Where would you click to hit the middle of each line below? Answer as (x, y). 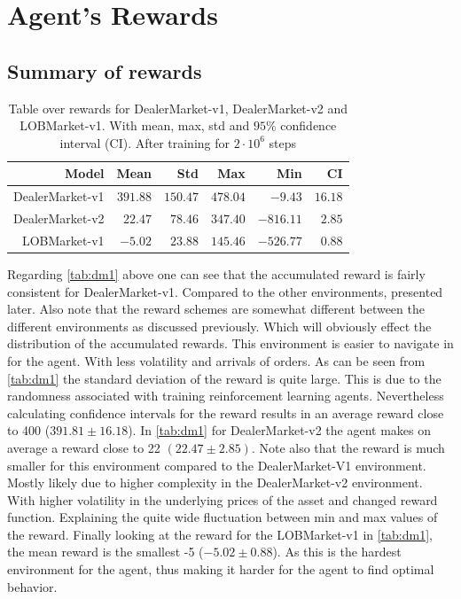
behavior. (32, 586)
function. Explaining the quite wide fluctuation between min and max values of (223, 517)
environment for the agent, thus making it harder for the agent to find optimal (221, 569)
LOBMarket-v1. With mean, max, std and (135, 125)
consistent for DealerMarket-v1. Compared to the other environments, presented (225, 291)
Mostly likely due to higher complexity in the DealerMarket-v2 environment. (215, 482)
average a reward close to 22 (84, 447)
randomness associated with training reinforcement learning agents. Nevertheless (226, 396)
